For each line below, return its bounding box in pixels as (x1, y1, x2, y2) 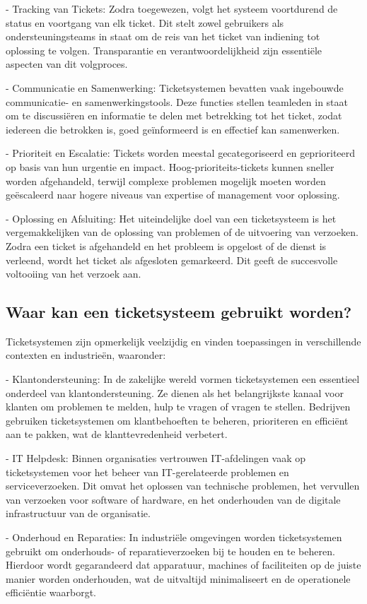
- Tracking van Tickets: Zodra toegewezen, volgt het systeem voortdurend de (6, 1, 338, 16)
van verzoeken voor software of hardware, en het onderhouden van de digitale (6, 492, 341, 507)
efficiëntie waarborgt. (6, 585, 97, 600)
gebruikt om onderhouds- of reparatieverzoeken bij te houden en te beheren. (6, 543, 335, 558)
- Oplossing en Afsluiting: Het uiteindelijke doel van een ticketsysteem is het (6, 211, 337, 225)
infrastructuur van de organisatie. (6, 506, 151, 521)
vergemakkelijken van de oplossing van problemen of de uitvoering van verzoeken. (6, 225, 359, 239)
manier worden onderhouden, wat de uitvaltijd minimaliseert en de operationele (6, 571, 351, 586)
